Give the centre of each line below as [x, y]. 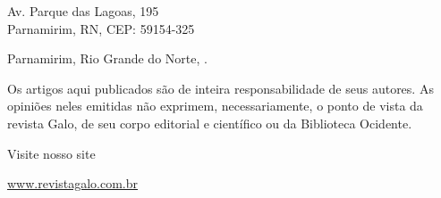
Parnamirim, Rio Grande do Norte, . [107, 58]
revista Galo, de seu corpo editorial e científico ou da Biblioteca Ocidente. [210, 123]
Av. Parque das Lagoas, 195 [83, 11]
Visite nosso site [51, 153]
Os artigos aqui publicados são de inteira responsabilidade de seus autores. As [220, 88]
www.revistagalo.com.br [72, 183]
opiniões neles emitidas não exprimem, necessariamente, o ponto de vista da [215, 106]
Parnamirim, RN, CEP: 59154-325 [101, 28]
